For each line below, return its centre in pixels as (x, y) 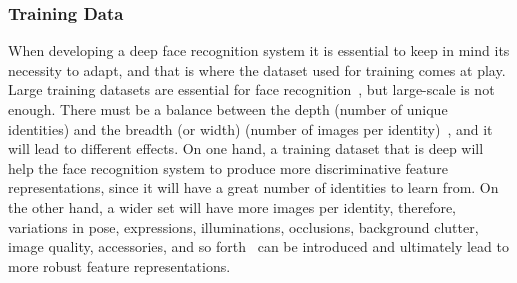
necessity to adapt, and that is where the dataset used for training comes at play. (257, 69)
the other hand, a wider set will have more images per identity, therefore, (232, 206)
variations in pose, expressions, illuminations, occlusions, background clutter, (243, 226)
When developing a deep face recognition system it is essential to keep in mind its (259, 50)
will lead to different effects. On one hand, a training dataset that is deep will (246, 148)
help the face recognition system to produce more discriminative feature (228, 167)
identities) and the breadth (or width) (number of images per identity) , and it (250, 128)
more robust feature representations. (119, 265)
